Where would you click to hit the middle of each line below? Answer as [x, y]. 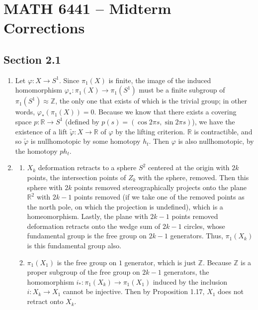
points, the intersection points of [77, 177]
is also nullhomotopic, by [216, 141]
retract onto [45, 301]
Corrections [44, 28]
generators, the [186, 272]
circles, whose [205, 226]
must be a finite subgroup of [182, 90]
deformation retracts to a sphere [87, 167]
